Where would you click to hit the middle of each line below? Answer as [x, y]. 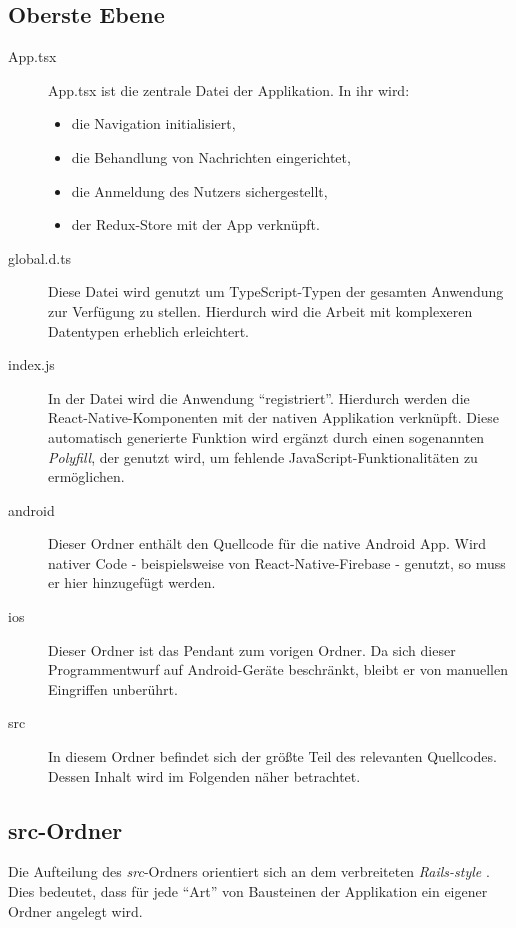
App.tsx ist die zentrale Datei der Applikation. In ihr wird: [229, 89]
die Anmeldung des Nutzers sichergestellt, [199, 190]
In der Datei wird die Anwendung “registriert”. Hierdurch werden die [259, 397]
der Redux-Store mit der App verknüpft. [195, 224]
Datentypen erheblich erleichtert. [148, 330]
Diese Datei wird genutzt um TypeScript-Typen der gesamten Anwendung [276, 291]
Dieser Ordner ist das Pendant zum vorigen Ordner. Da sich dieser [252, 649]
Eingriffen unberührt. [113, 688]
